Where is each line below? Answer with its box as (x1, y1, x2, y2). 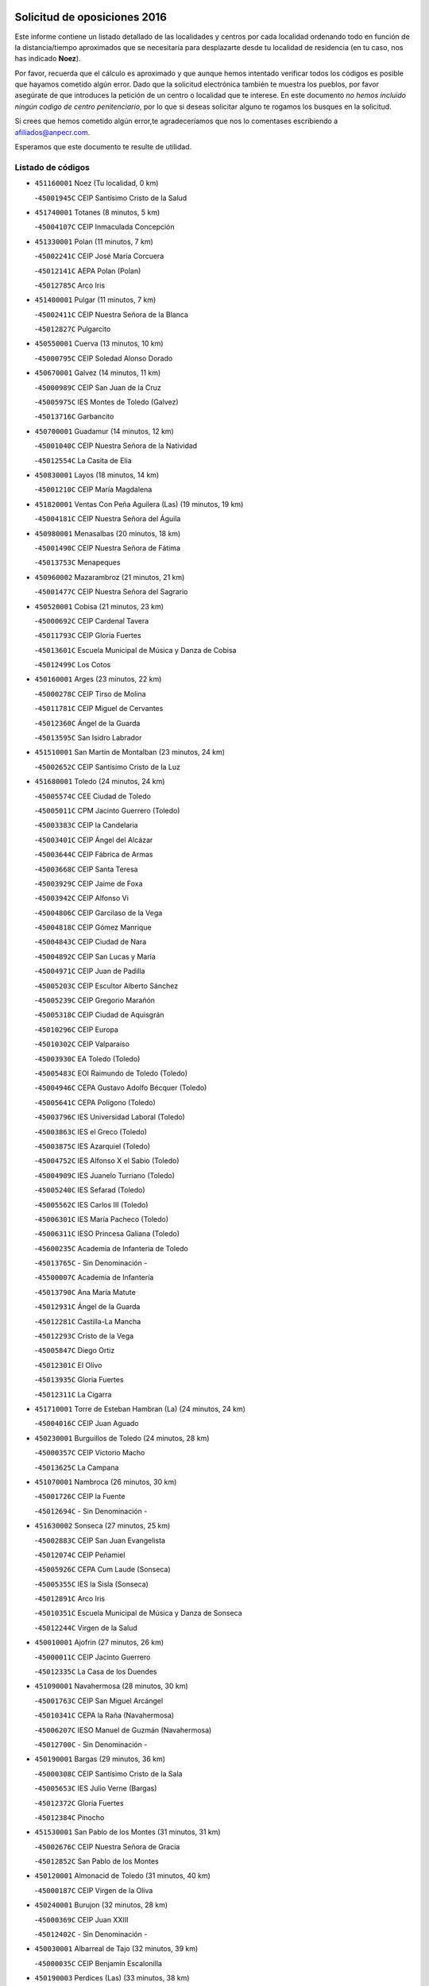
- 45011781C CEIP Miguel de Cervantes (34, 704, 164, 713)
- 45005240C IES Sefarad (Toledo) (34, 1185, 146, 1195)
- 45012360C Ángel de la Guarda (34, 718, 141, 728)
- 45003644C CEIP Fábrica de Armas (34, 850, 153, 860)
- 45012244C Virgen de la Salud (34, 1623, 138, 1632)
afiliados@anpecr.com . (14, 127, 91, 137)
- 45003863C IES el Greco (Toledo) (34, 1126, 147, 1136)
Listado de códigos (14, 161, 91, 172)
